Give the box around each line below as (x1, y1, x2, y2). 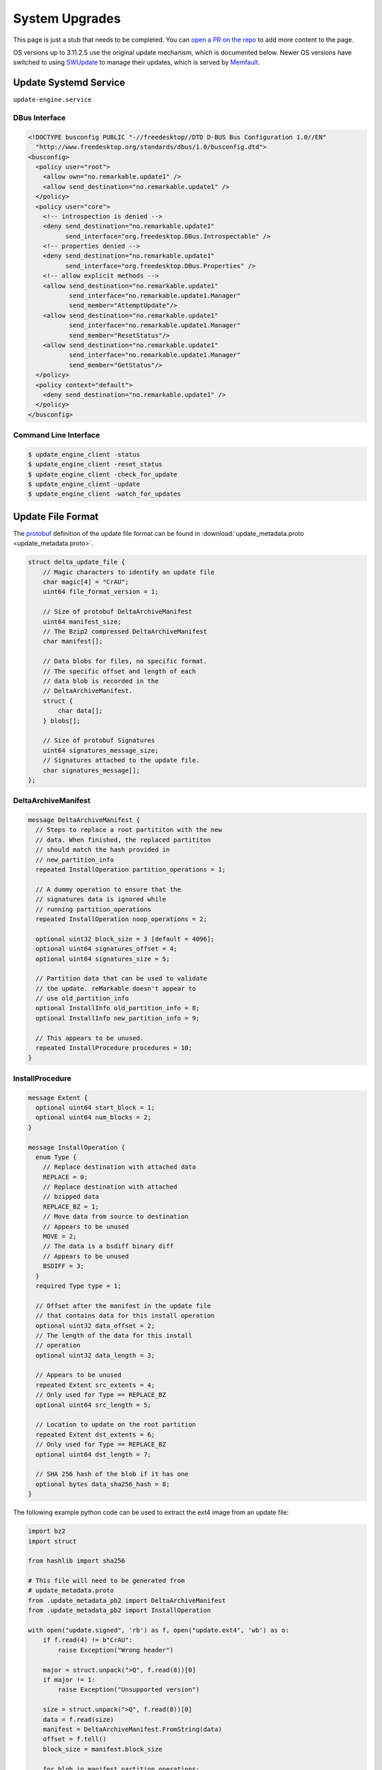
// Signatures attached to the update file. (42, 756, 200, 765)
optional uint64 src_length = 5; (35, 1400, 151, 1409)
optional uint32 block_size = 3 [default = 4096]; (35, 935, 215, 943)
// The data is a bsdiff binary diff (42, 1243, 174, 1250)
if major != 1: (42, 1676, 95, 1684)
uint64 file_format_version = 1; (42, 588, 159, 596)
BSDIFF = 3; (42, 1262, 85, 1270)
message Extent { (28, 1094, 88, 1102)
